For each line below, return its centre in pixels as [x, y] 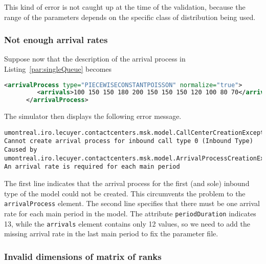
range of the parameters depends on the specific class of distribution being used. [130, 17]
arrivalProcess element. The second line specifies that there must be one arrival [132, 203]
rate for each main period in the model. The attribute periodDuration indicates [130, 213]
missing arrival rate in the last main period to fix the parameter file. [111, 233]
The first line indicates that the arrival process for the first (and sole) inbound [127, 183]
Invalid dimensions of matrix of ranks [83, 256]
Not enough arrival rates [56, 40]
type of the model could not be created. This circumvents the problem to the [125, 193]
